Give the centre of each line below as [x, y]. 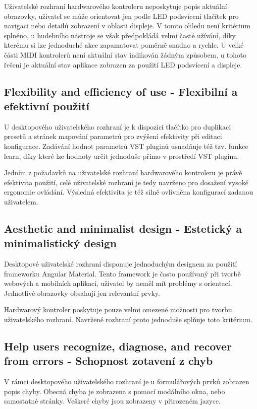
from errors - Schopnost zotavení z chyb [108, 361]
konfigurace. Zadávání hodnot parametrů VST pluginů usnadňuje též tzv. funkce [126, 146]
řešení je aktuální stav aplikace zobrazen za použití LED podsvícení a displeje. [123, 64]
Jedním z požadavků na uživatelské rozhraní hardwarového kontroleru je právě [123, 172]
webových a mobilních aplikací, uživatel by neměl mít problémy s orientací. [118, 283]
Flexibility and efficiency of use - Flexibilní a [121, 91]
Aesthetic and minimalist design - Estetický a [123, 228]
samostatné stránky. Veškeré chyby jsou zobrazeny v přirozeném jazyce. [112, 401]
